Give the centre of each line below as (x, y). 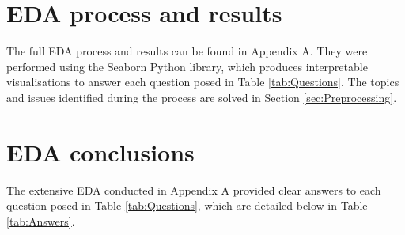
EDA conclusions (100, 152)
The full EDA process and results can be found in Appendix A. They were (187, 51)
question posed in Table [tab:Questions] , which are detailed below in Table (187, 205)
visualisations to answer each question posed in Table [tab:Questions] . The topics (203, 82)
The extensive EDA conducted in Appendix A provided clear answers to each (194, 190)
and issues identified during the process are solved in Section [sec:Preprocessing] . (202, 97)
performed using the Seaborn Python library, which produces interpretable (187, 66)
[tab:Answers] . (41, 220)
